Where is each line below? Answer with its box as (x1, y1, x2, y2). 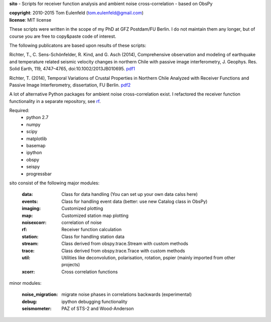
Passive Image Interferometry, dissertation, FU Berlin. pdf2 (9, 82, 131, 88)
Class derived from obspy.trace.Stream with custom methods (61, 241, 188, 247)
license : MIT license (9, 17, 52, 23)
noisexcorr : (22, 219, 47, 226)
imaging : (22, 205, 41, 211)
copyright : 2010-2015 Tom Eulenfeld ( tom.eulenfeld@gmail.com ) (9, 10, 144, 16)
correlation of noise (61, 219, 102, 226)
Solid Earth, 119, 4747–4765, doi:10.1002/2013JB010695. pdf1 (9, 66, 135, 72)
